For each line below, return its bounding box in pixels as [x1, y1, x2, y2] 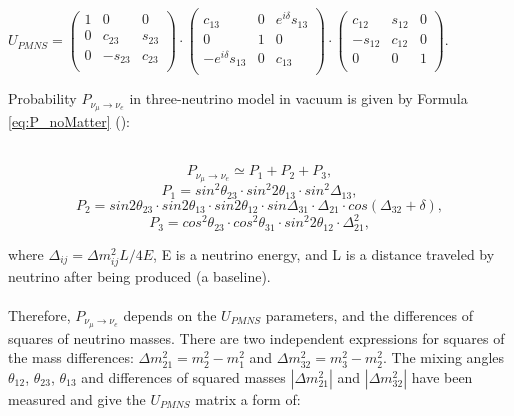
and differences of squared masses [81, 367, 286, 388]
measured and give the [8, 389, 146, 410]
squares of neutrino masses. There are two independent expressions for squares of [8, 327, 505, 348]
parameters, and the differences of [265, 304, 473, 325]
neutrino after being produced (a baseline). [8, 265, 271, 286]
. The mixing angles [383, 347, 505, 368]
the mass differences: [8, 347, 134, 368]
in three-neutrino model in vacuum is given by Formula [129, 88, 468, 109]
